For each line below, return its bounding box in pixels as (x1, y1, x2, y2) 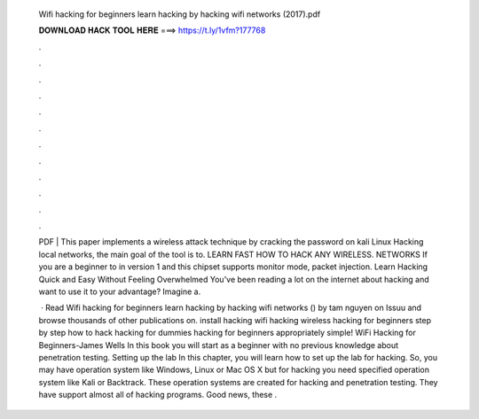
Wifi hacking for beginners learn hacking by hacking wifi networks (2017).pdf (38, 9, 321, 19)
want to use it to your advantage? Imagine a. (38, 286, 201, 297)
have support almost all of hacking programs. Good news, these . (38, 390, 278, 400)
